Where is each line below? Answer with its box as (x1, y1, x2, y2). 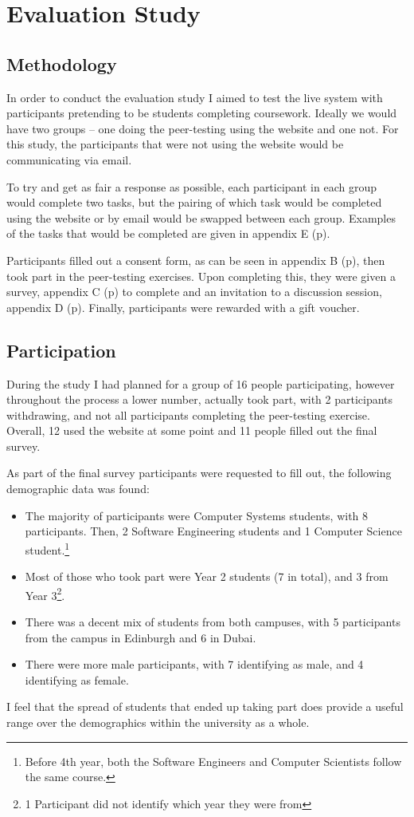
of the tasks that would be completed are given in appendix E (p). (6, 225, 330, 242)
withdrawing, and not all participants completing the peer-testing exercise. (6, 406, 370, 423)
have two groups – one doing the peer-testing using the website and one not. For (6, 120, 399, 136)
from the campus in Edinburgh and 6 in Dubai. (25, 629, 256, 645)
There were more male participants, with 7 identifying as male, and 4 (25, 656, 364, 673)
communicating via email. (6, 151, 132, 168)
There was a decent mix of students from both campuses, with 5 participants (25, 613, 400, 630)
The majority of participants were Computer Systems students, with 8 (25, 507, 369, 523)
